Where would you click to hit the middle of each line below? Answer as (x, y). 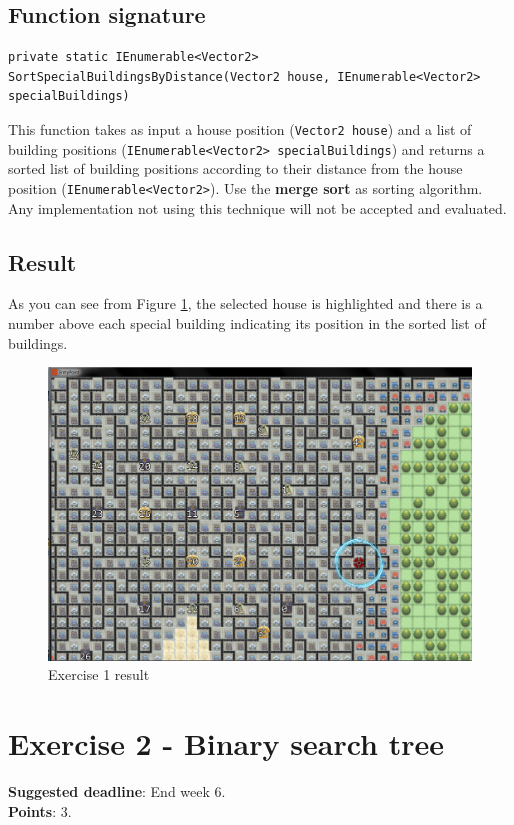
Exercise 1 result (99, 674)
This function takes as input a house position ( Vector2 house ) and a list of (240, 128)
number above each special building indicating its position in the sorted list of (247, 322)
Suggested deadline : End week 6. (117, 791)
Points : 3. (40, 810)
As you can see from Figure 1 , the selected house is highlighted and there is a (245, 303)
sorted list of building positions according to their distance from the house (235, 168)
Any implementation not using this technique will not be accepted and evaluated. (257, 207)
